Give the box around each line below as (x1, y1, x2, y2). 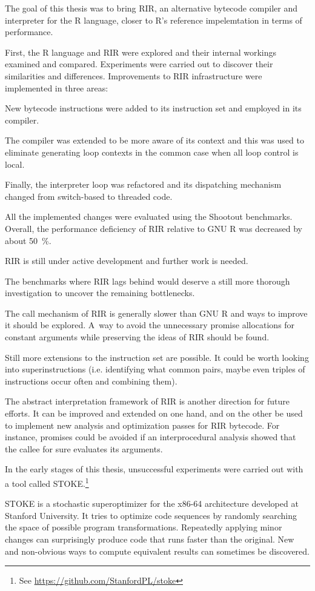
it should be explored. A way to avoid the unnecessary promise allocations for (5, 319, 295, 331)
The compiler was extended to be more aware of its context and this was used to (5, 134, 304, 147)
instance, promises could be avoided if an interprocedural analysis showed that (5, 431, 296, 443)
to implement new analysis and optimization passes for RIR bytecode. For (5, 418, 280, 431)
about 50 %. (5, 234, 51, 246)
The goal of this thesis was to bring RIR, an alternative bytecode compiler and (5, 2, 298, 14)
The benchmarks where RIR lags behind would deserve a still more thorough (5, 274, 290, 287)
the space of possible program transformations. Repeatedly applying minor (5, 521, 282, 533)
